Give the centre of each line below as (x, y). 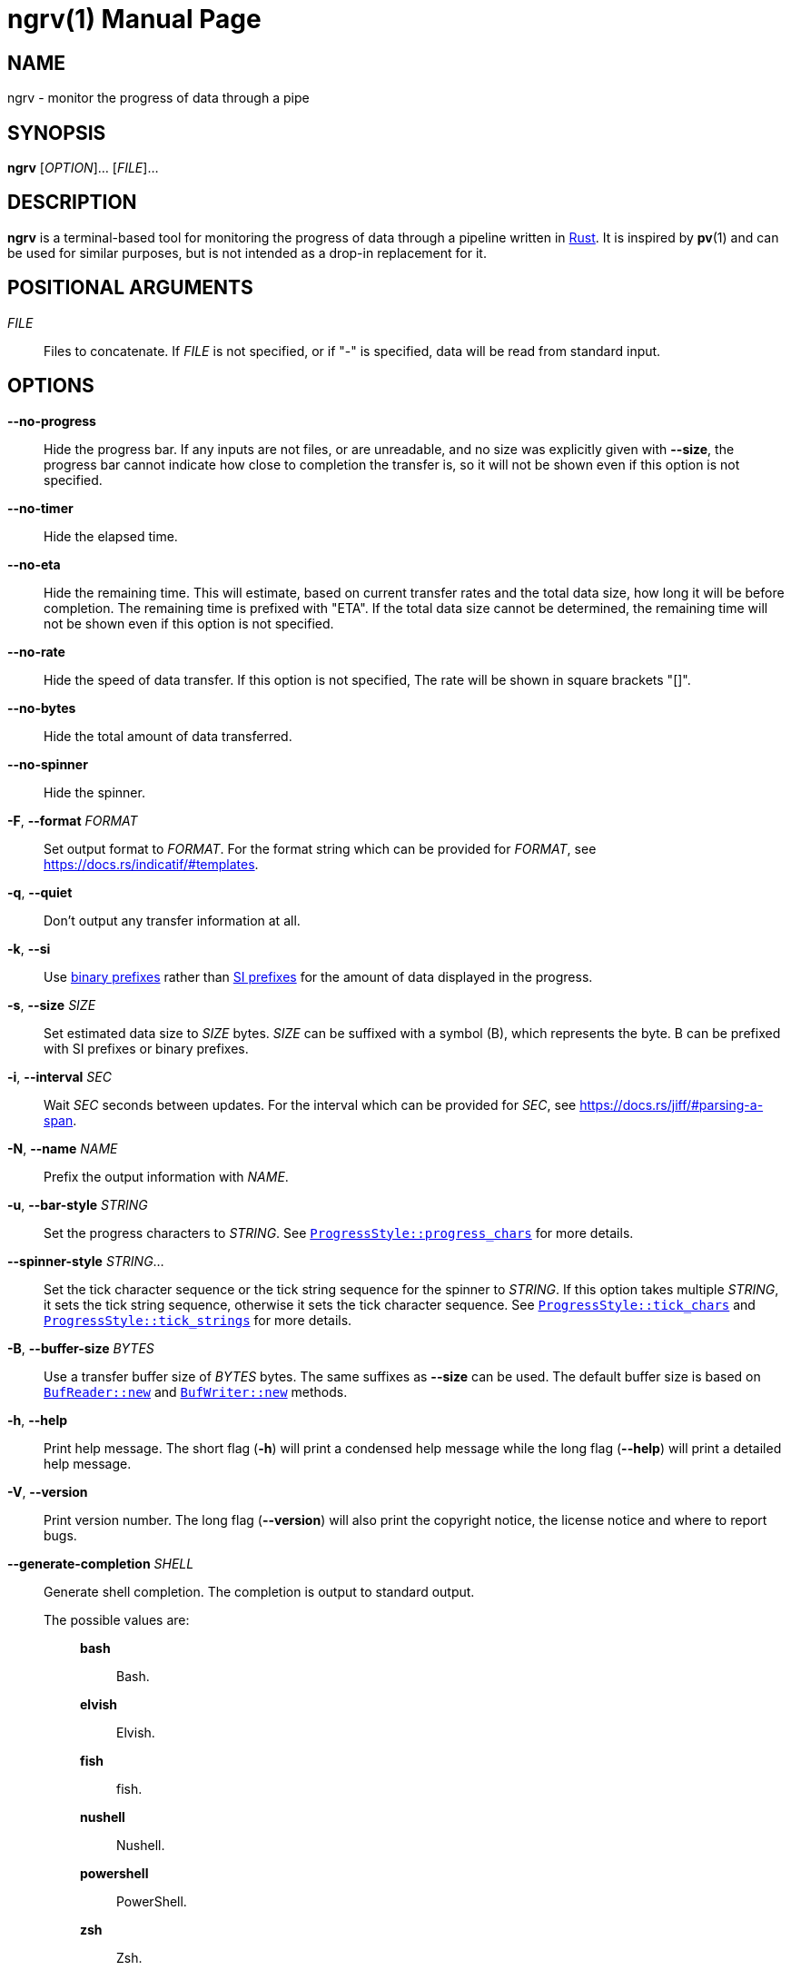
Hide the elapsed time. (111, 536)
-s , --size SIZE (52, 1005)
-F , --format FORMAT (73, 820)
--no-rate (36, 651)
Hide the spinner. (94, 792)
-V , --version (48, 1491)
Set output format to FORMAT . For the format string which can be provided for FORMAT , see (320, 848)
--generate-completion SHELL (101, 1563)
